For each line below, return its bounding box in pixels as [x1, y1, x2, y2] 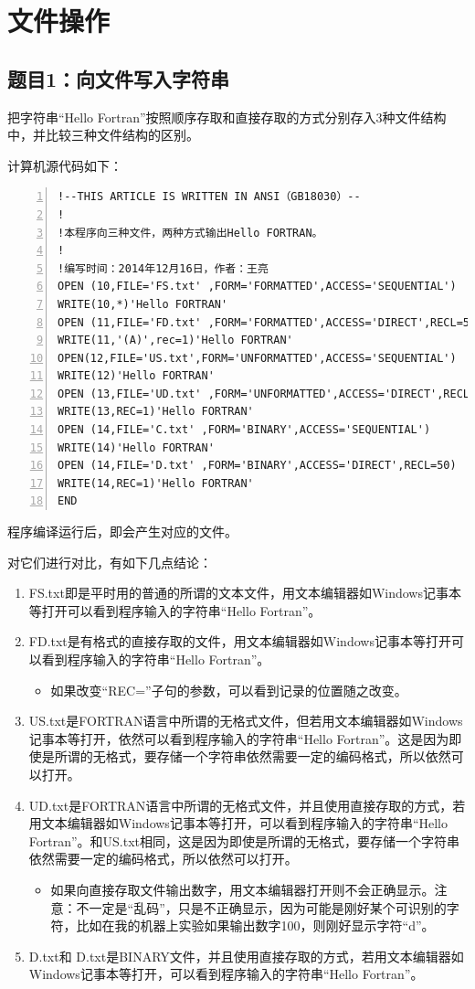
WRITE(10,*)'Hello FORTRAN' [58, 297, 228, 311]
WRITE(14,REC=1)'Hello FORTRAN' [58, 476, 254, 490]
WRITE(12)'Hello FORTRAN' [58, 369, 215, 383]
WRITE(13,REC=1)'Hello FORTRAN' [58, 405, 254, 419]
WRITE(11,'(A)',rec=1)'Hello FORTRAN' [58, 334, 293, 347]
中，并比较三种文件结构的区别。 [7, 125, 199, 144]
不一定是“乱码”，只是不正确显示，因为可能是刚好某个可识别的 [76, 898, 447, 917]
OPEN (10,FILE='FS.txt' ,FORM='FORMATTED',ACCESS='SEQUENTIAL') [58, 280, 457, 293]
